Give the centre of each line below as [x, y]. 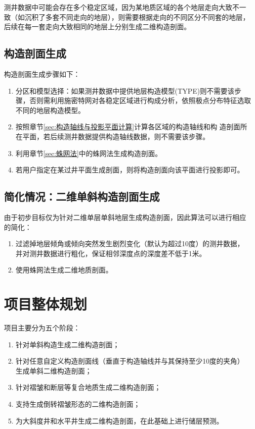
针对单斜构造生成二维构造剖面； [67, 344]
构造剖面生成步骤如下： [42, 74]
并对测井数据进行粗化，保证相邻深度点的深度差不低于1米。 [111, 253]
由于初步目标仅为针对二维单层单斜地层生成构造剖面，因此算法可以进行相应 [125, 217]
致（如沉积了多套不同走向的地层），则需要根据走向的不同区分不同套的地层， [127, 17]
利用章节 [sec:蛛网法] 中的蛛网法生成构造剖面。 [89, 153]
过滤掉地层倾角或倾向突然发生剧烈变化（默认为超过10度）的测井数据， [130, 243]
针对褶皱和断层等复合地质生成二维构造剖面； [88, 387]
